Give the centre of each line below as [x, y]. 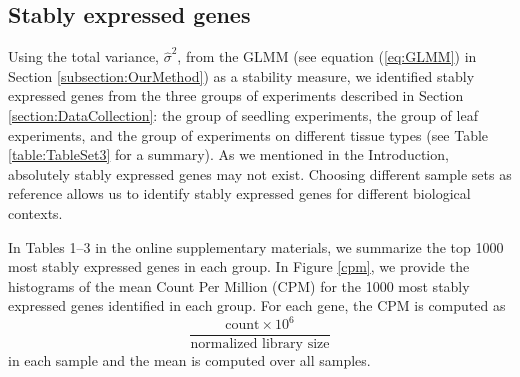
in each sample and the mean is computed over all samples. [189, 360]
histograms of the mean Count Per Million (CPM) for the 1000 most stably [239, 285]
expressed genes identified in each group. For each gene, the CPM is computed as [257, 305]
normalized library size [260, 344]
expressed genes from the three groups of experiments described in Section [236, 95]
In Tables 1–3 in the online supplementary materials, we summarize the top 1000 [256, 246]
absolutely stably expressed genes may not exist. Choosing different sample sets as [260, 173]
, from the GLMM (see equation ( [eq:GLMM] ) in [327, 56]
